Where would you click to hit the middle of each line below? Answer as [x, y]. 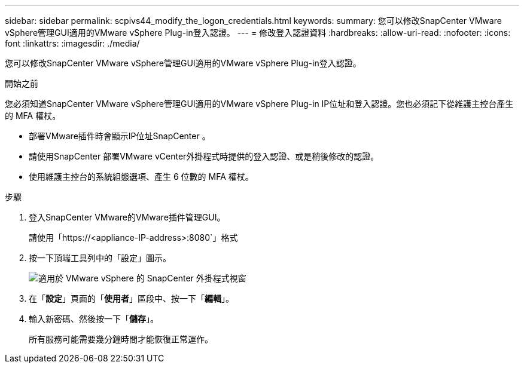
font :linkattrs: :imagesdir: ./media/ [72, 43]
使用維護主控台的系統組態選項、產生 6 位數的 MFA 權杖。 [141, 177]
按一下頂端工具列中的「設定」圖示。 [100, 258]
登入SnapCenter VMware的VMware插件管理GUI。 [127, 217]
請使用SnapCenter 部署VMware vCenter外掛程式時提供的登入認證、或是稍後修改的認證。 [204, 156]
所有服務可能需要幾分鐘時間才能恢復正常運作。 [121, 339]
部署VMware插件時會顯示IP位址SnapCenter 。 [120, 136]
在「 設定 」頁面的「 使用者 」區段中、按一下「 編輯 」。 [131, 298]
